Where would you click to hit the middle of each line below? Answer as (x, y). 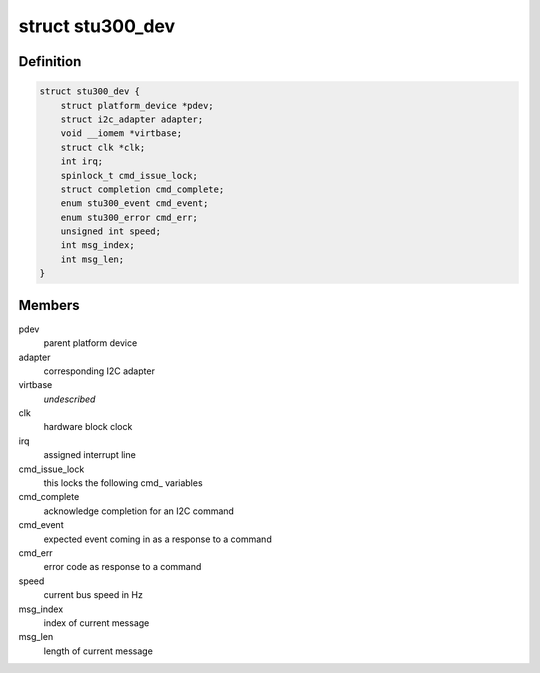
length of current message (98, 651)
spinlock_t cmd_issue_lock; (129, 175)
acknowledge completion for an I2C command (139, 511)
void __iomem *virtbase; (121, 133)
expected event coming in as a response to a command (157, 539)
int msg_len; (92, 259)
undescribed (69, 399)
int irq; (82, 161)
